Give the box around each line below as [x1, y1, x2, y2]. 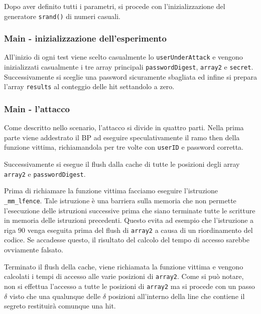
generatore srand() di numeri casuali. [4, 11, 120, 21]
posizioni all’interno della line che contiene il [108, 290, 245, 301]
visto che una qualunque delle [9, 290, 101, 301]
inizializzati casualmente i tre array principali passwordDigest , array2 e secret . [4, 62, 253, 72]
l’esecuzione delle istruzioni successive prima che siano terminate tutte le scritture [4, 205, 255, 215]
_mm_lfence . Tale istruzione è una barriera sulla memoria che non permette [4, 195, 236, 205]
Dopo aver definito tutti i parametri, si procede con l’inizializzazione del [4, 1, 225, 11]
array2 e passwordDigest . [4, 168, 86, 179]
